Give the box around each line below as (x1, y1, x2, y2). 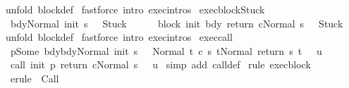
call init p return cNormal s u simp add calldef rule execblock (10, 57, 311, 72)
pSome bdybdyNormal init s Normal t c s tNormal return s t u (10, 43, 322, 58)
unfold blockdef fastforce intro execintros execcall (5, 30, 233, 44)
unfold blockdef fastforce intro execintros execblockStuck (5, 2, 265, 16)
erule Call (10, 70, 59, 85)
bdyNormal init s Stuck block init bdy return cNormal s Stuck (10, 15, 343, 30)
